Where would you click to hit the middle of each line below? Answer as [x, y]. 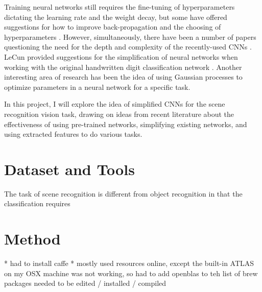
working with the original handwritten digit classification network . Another [123, 67]
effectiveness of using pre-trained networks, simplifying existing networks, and [126, 124]
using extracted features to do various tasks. [73, 134]
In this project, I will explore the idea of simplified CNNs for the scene [115, 104]
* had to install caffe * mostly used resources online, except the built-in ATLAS [129, 263]
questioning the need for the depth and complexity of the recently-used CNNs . [128, 47]
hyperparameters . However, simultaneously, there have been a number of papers [130, 36]
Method [32, 239]
